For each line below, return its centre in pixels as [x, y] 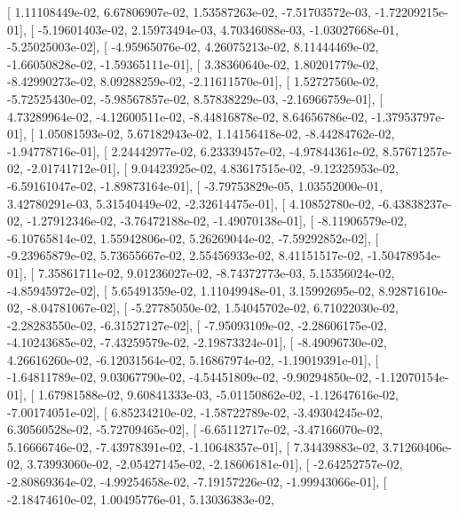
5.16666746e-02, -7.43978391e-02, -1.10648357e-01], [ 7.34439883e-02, [193, 446]
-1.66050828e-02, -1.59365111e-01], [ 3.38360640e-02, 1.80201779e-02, [193, 63]
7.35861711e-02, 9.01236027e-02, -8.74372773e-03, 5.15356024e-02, [216, 272]
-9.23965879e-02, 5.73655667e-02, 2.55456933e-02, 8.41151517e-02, [186, 255]
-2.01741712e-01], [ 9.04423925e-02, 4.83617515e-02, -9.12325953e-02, [213, 168]
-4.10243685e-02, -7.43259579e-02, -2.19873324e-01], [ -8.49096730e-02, [197, 342]
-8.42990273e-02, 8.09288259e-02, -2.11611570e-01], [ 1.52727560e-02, [193, 81]
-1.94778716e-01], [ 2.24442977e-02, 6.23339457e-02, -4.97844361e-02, [193, 150]
